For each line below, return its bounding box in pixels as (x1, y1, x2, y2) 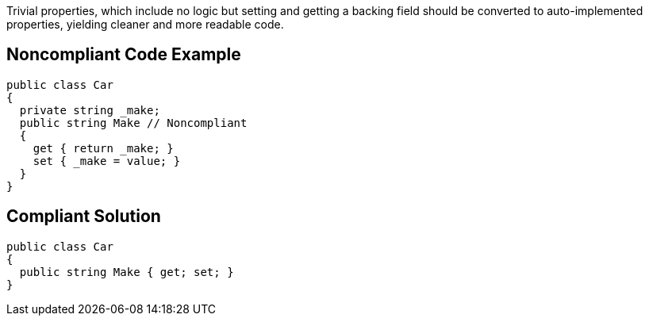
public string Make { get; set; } (19, 265, 234, 278)
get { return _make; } (33, 141, 174, 155)
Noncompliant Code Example (6, 44, 241, 65)
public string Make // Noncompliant (19, 116, 248, 129)
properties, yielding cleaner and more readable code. (6, 17, 284, 31)
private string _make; (19, 103, 160, 117)
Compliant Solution (6, 206, 161, 227)
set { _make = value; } (33, 154, 181, 167)
